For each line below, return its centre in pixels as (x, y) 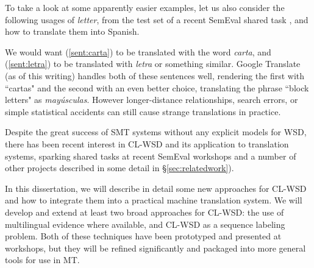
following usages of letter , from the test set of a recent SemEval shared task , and (157, 19)
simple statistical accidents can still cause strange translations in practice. (143, 111)
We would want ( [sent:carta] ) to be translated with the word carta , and (138, 51)
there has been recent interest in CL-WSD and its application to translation (147, 143)
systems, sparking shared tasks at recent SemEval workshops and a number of (151, 156)
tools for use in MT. (42, 260)
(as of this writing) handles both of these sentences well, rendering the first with (155, 75)
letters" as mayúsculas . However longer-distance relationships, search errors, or (152, 100)
